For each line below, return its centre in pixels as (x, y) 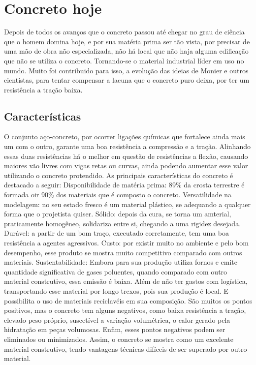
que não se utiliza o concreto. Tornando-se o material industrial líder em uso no (124, 60)
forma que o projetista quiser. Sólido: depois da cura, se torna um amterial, (118, 214)
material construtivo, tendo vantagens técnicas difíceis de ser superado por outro (126, 349)
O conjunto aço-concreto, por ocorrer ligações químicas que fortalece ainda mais (125, 137)
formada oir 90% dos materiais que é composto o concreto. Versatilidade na (118, 195)
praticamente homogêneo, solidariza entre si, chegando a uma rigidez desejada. (123, 223)
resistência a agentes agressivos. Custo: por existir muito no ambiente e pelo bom (126, 243)
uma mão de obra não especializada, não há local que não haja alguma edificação (126, 51)
